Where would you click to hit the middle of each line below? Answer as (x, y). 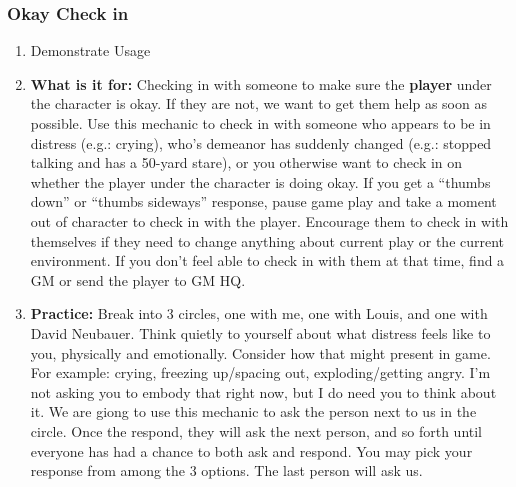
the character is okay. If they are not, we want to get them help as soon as (258, 103)
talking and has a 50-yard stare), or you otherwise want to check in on (246, 162)
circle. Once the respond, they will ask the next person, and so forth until (256, 430)
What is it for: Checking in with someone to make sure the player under (261, 83)
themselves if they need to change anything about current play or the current (267, 240)
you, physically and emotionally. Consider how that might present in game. (260, 352)
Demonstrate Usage (90, 50)
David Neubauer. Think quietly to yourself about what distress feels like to (260, 332)
